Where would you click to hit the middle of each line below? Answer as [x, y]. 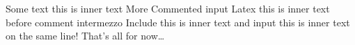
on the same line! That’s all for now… [85, 36]
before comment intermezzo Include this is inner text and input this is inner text [178, 22]
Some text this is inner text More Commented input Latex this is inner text [168, 8]
